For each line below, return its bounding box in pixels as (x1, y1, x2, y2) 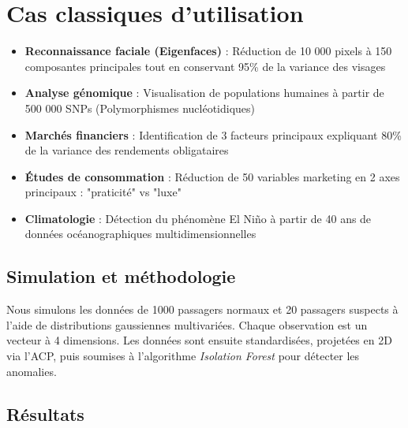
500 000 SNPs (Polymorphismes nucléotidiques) (24, 99, 256, 116)
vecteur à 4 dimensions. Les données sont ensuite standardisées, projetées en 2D (6, 332, 392, 348)
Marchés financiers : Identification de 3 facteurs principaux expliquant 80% (24, 126, 402, 143)
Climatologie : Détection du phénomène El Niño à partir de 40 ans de (24, 210, 372, 226)
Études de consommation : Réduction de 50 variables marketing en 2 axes (24, 168, 400, 184)
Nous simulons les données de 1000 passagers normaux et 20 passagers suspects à (6, 301, 399, 318)
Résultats (6, 401, 84, 426)
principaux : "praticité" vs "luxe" (24, 184, 182, 200)
